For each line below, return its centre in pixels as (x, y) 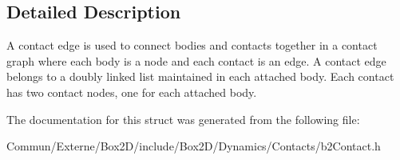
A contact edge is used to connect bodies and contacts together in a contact (192, 45)
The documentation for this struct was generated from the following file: (183, 119)
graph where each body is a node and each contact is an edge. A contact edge (196, 60)
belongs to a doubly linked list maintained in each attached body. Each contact (200, 76)
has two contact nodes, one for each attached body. (132, 92)
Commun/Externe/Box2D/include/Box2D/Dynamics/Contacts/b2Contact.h (194, 146)
